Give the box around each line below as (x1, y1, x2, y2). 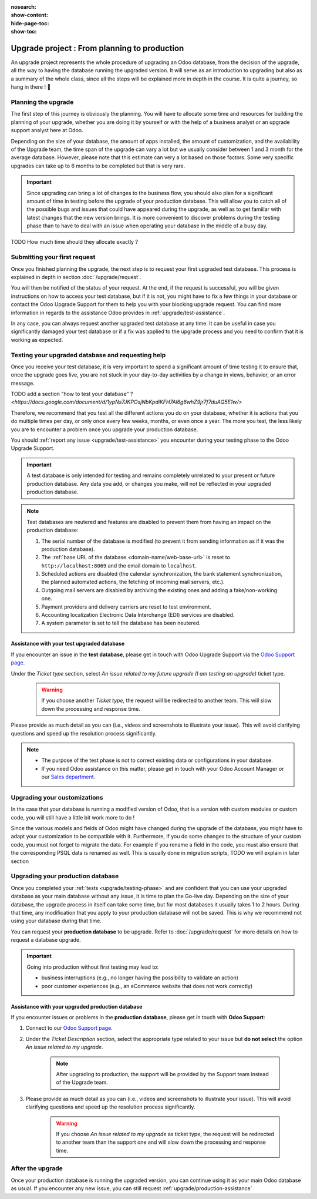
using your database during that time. (11, 917, 102, 925)
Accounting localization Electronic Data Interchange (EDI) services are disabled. (41, 612, 235, 619)
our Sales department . (41, 773, 96, 781)
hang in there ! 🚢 (11, 83, 51, 90)
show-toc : (11, 28, 37, 35)
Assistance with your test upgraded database (11, 640, 125, 647)
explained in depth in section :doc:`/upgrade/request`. (11, 274, 141, 280)
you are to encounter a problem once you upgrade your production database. (11, 426, 198, 433)
